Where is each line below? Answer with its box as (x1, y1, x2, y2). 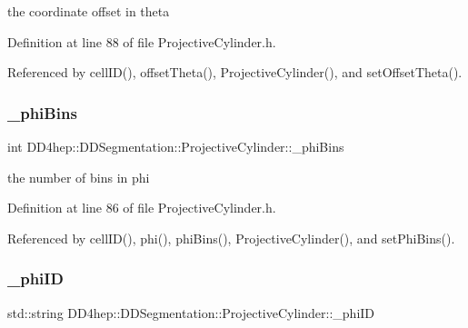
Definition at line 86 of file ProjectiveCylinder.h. (7, 198, 276, 217)
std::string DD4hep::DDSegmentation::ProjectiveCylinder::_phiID (7, 303, 375, 322)
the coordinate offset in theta (7, 2, 170, 20)
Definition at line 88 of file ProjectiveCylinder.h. (7, 32, 276, 51)
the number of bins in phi (7, 167, 150, 186)
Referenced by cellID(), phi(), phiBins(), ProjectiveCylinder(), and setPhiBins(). (7, 228, 455, 247)
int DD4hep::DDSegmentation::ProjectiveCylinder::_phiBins (7, 137, 344, 155)
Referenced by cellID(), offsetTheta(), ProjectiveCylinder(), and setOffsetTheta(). (7, 63, 463, 82)
